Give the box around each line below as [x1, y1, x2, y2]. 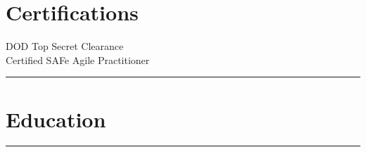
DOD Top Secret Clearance [6, 39, 124, 53]
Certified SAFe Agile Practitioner [6, 52, 150, 67]
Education [6, 104, 106, 133]
